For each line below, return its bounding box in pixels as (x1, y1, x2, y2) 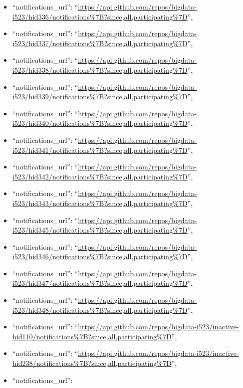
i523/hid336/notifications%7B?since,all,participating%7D (12, 11, 188, 22)
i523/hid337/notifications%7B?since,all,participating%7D (12, 38, 188, 48)
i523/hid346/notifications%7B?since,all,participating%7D (12, 251, 188, 262)
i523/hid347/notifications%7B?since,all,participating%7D (12, 278, 188, 288)
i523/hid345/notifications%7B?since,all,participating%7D (12, 225, 188, 235)
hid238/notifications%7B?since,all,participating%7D (12, 358, 172, 368)
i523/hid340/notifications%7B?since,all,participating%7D (12, 118, 188, 128)
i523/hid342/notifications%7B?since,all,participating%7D (12, 171, 188, 181)
